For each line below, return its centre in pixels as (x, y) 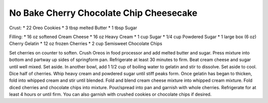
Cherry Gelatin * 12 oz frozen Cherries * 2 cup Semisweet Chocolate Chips (86, 44)
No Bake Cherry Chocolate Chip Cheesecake (103, 13)
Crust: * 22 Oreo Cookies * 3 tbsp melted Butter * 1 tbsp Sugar (73, 28)
